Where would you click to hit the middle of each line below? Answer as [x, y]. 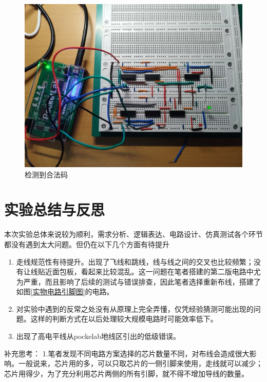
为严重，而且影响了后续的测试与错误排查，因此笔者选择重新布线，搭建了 [138, 281]
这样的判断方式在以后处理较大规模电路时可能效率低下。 [124, 319]
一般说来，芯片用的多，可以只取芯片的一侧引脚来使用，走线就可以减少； [140, 363]
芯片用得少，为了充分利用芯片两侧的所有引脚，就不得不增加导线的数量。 [126, 373]
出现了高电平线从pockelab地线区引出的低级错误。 [98, 336]
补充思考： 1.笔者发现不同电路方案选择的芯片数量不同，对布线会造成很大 [127, 353]
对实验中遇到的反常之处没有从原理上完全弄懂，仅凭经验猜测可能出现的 [135, 308]
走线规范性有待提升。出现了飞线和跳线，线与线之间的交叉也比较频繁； [135, 261]
